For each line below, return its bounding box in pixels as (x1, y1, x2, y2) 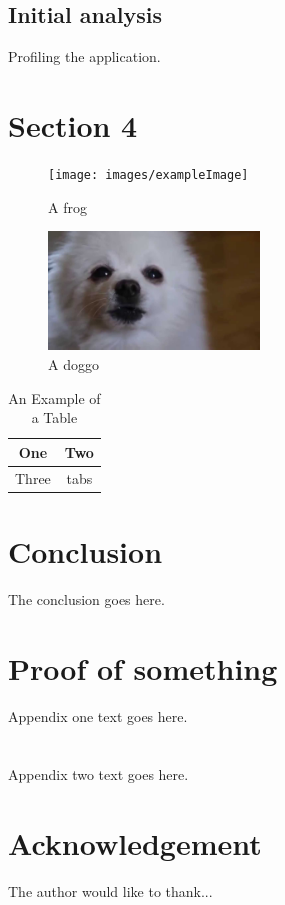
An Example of (8, 387, 101, 408)
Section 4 (8, 104, 138, 145)
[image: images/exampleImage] (48, 167, 249, 182)
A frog (48, 196, 87, 217)
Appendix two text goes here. (8, 764, 189, 785)
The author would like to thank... (8, 881, 213, 902)
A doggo (48, 354, 99, 375)
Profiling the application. (8, 46, 161, 67)
